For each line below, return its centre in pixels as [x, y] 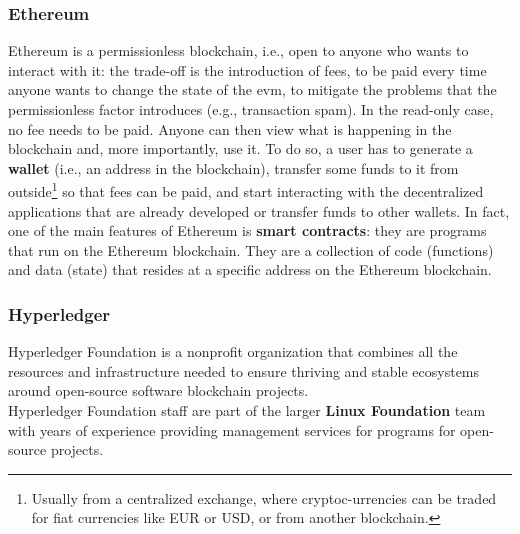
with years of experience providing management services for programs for [232, 429]
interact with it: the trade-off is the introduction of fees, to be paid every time [247, 69]
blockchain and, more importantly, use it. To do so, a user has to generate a [240, 148]
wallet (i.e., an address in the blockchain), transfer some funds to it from [233, 167]
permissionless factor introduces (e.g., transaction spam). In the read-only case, [251, 109]
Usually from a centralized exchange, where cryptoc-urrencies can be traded [264, 497]
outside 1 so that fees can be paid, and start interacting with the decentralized [246, 190]
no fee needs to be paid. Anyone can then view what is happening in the [230, 128]
